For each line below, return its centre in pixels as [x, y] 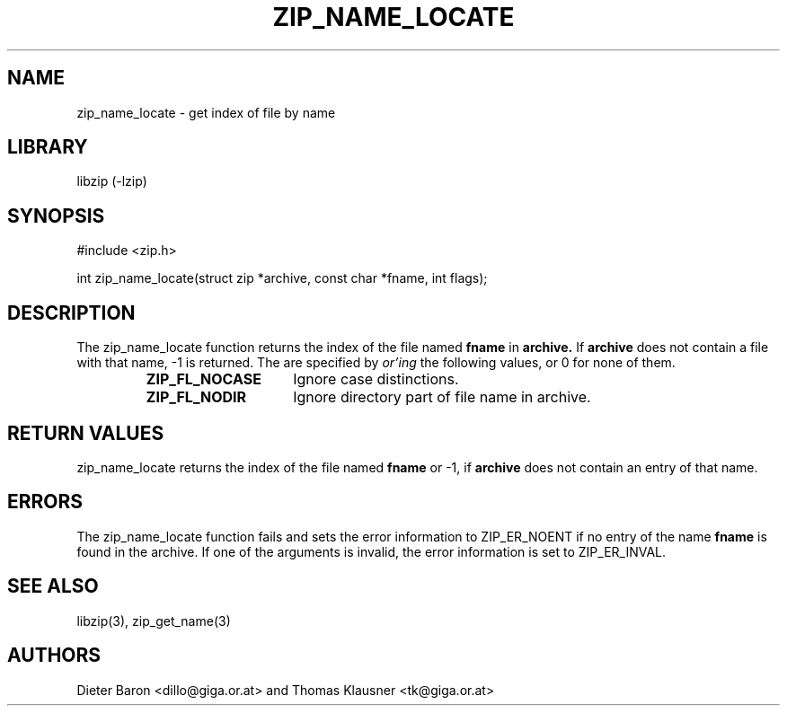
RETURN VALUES [86, 433]
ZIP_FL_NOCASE [203, 379]
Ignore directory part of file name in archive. [442, 397]
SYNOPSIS [56, 216]
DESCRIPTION [71, 312]
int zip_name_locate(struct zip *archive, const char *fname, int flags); [282, 278]
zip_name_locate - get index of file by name [206, 112]
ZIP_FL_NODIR [196, 397]
